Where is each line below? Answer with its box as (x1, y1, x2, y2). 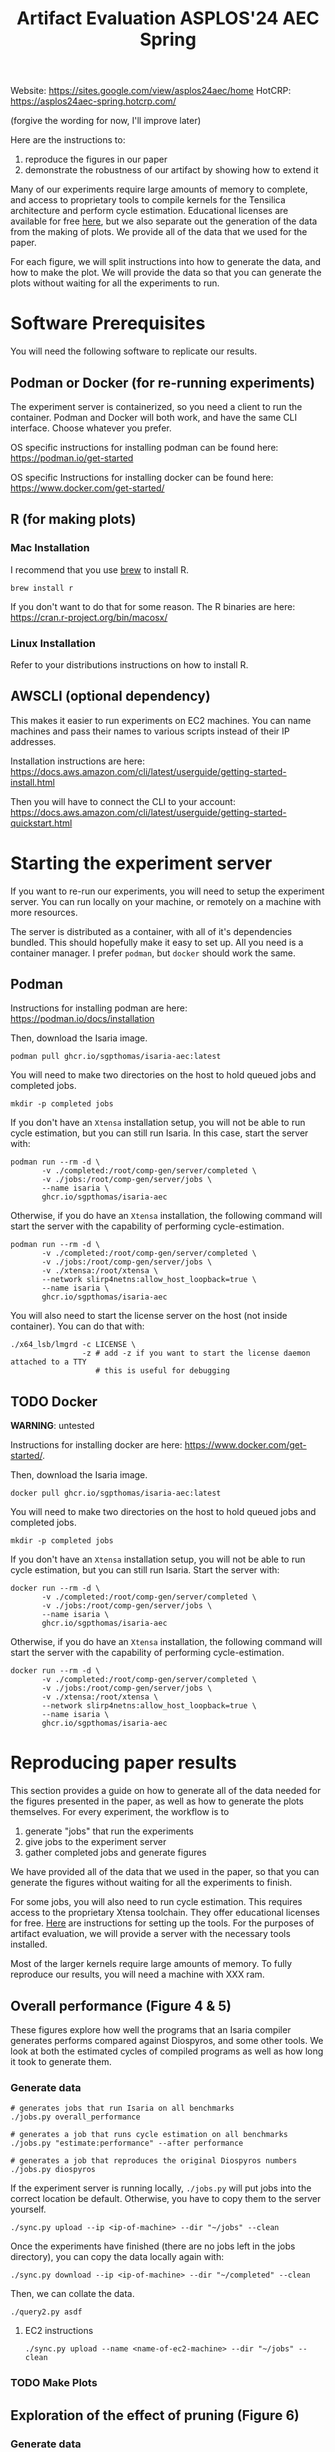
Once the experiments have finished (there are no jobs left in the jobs (10, 2240, 296, 2252)
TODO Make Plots (10, 2376, 98, 2390)
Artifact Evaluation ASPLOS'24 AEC (16, 7, 320, 30)
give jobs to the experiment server (24, 1836, 167, 1848)
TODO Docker (10, 1393, 98, 1410)
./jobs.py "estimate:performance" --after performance (10, 2138, 244, 2149)
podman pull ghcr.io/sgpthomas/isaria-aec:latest (10, 1052, 222, 1062)
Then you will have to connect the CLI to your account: (10, 795, 236, 807)
